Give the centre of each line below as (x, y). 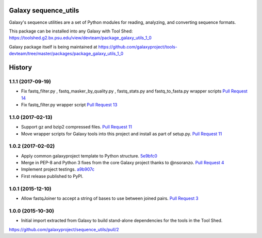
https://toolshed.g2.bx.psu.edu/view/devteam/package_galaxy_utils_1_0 (80, 38)
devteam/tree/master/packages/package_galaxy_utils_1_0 (66, 54)
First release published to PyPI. (52, 176)
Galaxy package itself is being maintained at (53, 47)
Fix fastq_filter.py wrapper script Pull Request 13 (69, 105)
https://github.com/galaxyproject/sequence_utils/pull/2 (64, 229)
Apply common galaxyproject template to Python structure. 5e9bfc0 (89, 156)
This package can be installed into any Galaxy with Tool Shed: (71, 31)
